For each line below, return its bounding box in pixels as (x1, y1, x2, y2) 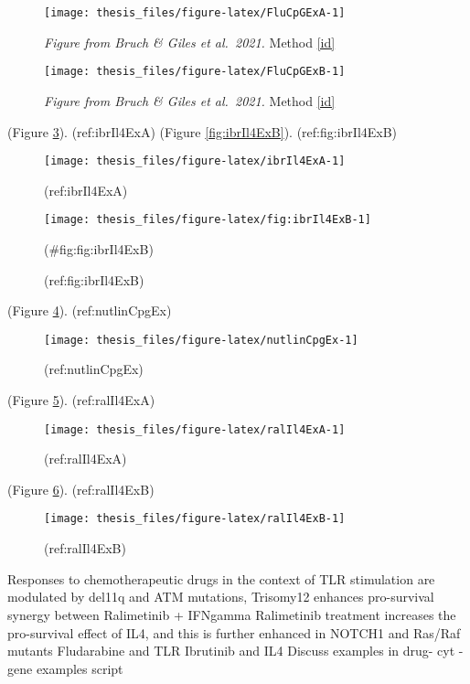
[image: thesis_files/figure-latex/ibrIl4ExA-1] (44, 155, 346, 168)
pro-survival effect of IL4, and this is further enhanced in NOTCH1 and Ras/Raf (7, 623, 461, 642)
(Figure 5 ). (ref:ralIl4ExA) (7, 390, 155, 410)
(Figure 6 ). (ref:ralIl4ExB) (7, 479, 155, 498)
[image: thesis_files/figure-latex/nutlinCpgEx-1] (44, 333, 358, 347)
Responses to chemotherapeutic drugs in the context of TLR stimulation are (7, 569, 435, 588)
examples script (36, 658, 123, 678)
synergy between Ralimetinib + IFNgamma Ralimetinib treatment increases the (7, 604, 456, 624)
